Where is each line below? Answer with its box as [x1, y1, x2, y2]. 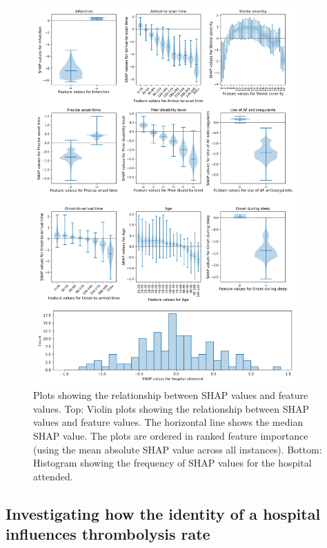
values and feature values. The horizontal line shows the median [33, 415, 304, 429]
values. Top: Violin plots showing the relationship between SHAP [33, 401, 309, 415]
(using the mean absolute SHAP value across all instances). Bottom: [33, 442, 322, 456]
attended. [33, 469, 73, 483]
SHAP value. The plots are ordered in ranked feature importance [33, 428, 308, 442]
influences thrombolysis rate [6, 523, 210, 545]
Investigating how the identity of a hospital [6, 502, 321, 524]
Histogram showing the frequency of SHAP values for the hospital [33, 456, 312, 470]
